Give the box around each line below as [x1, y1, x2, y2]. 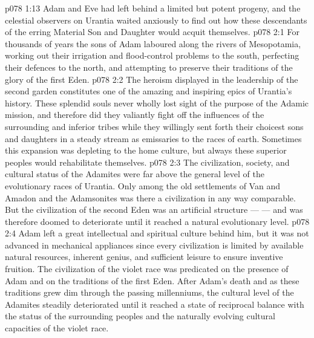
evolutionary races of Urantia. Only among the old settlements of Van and [5, 179, 280, 192]
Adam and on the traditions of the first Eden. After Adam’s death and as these [5, 274, 299, 287]
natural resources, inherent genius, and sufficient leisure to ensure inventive [5, 250, 283, 263]
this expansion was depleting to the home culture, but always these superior [5, 144, 287, 157]
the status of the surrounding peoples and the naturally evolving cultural [5, 310, 275, 322]
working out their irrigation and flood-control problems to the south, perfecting [5, 49, 299, 62]
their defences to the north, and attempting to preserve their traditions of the [5, 60, 293, 73]
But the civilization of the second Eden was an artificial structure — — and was [5, 203, 303, 216]
